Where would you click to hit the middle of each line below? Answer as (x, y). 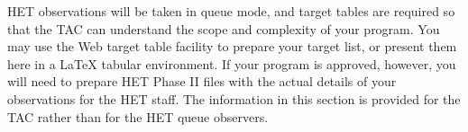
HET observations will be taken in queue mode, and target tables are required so (231, 11)
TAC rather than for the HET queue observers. (138, 116)
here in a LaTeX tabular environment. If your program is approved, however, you (232, 63)
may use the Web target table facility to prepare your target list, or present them (232, 46)
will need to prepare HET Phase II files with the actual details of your (202, 81)
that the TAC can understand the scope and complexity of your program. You (224, 28)
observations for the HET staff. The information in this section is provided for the (234, 98)
